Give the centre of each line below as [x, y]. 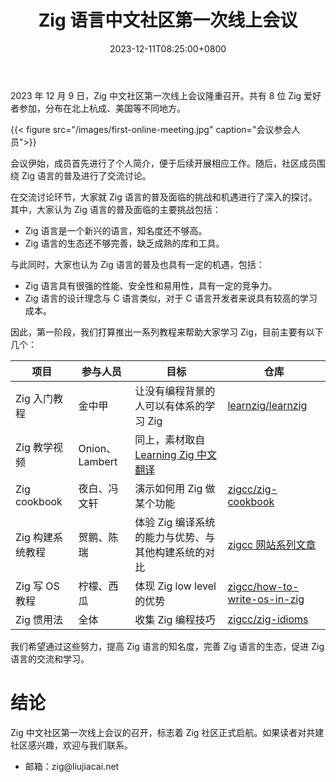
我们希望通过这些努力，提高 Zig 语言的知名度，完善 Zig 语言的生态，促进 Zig [167, 646]
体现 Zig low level [175, 586]
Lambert [98, 461]
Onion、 [97, 448]
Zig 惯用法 [39, 619]
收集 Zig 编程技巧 [175, 619]
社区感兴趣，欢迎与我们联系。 [71, 745]
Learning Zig [164, 454]
